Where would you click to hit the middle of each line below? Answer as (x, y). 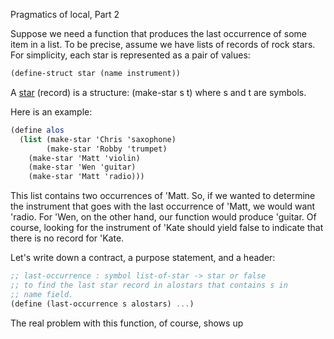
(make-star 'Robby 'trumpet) (107, 149)
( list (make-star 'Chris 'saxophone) (98, 139)
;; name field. (42, 294)
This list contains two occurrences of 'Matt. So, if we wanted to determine (163, 196)
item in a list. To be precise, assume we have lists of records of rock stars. (163, 44)
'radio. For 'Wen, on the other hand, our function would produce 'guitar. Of (163, 217)
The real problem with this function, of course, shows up (127, 323)
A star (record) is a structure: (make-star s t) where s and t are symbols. (158, 92)
